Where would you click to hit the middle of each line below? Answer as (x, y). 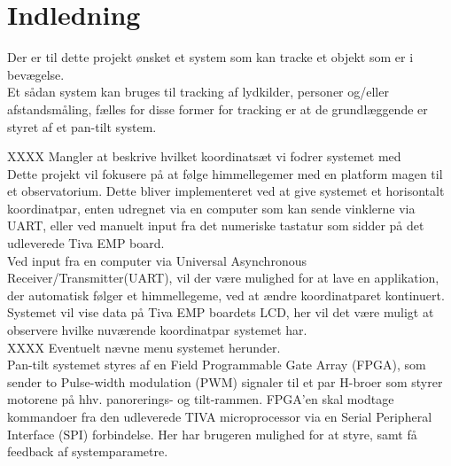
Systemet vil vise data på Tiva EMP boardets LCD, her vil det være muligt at (221, 312)
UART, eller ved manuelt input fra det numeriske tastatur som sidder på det (216, 225)
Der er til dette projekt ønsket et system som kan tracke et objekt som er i (210, 57)
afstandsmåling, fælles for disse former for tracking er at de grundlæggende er (218, 109)
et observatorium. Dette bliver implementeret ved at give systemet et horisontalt (226, 191)
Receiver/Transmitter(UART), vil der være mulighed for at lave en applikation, (223, 278)
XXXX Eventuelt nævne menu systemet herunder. (144, 347)
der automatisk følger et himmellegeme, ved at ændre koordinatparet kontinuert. (226, 295)
